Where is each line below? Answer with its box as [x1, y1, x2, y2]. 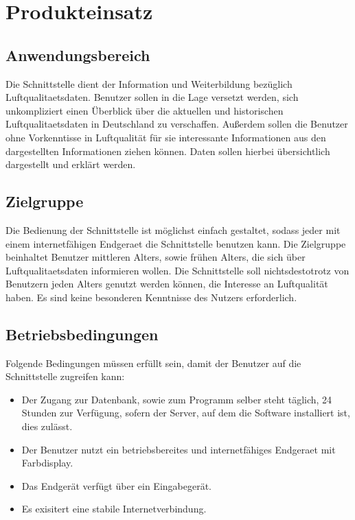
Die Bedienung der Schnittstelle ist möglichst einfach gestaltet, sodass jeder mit [5, 222, 341, 237]
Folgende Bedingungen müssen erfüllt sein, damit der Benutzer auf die [5, 355, 301, 370]
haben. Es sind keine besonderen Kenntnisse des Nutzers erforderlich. [5, 289, 297, 304]
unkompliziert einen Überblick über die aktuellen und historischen [5, 103, 284, 117]
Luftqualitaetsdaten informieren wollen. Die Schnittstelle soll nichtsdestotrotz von [5, 263, 350, 277]
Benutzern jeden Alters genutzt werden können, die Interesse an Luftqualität [5, 276, 328, 291]
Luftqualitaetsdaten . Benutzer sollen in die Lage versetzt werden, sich [5, 90, 299, 104]
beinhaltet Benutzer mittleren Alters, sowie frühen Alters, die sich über [5, 250, 306, 264]
